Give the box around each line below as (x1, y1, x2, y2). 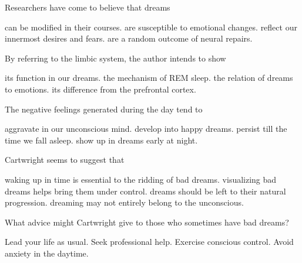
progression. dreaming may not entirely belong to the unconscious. (5, 196, 244, 209)
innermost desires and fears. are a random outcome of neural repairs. (5, 32, 253, 45)
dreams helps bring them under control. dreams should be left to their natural (5, 185, 286, 197)
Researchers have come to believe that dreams (5, 1, 170, 13)
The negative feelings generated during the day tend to (5, 103, 203, 115)
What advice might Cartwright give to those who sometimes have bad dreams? (5, 216, 289, 228)
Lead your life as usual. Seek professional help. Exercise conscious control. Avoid (5, 235, 294, 248)
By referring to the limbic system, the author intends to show (5, 52, 226, 64)
